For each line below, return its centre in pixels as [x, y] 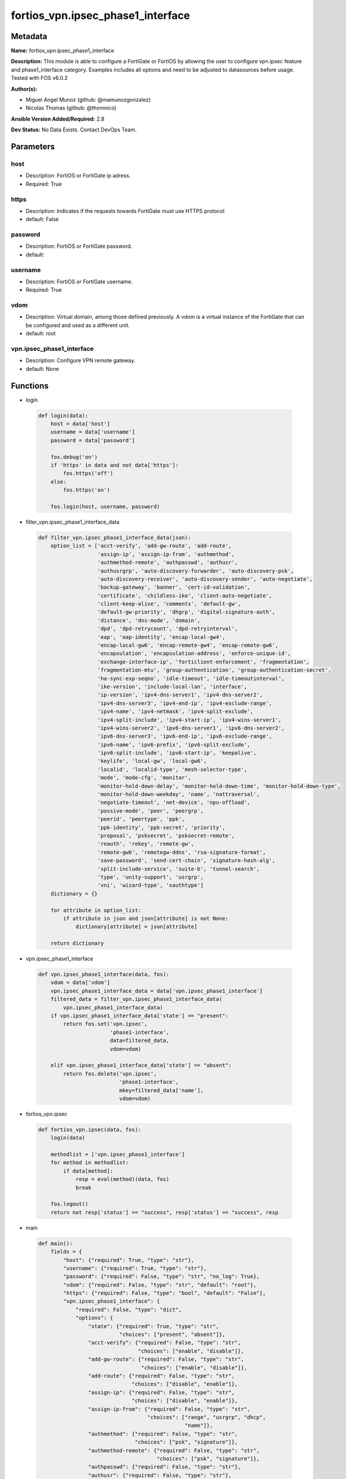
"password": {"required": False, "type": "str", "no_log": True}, [161, 1277]
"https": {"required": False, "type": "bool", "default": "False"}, [164, 1293]
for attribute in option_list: [96, 910]
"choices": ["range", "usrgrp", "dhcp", [206, 1417]
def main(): [56, 1243]
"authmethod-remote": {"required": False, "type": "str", [174, 1450]
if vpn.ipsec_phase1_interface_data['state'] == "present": [140, 1015]
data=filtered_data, [140, 1041]
